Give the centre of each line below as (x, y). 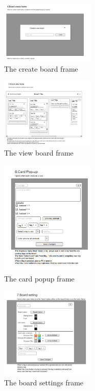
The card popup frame (39, 279)
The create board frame (41, 68)
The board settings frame (44, 382)
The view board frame (39, 153)
